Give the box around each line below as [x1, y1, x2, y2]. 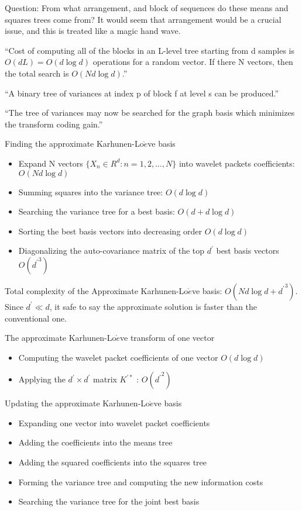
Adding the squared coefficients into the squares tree [18, 456, 207, 468]
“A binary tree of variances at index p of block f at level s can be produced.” [5, 87, 279, 99]
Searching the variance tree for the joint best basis [18, 495, 200, 507]
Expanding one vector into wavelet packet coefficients [18, 416, 210, 429]
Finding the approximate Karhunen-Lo [5, 137, 144, 150]
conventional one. [5, 312, 67, 324]
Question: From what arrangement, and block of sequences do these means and [5, 2, 289, 13]
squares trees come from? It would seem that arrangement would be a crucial [5, 13, 282, 25]
